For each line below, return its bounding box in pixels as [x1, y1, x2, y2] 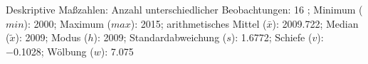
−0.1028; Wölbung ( [6, 43, 94, 58]
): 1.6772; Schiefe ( [231, 30, 312, 45]
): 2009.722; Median [272, 16, 359, 31]
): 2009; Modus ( [15, 30, 88, 45]
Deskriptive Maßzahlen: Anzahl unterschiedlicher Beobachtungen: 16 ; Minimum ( [6, 2, 363, 16]
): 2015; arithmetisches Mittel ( [130, 16, 267, 31]
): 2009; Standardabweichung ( [93, 30, 227, 45]
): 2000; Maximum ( [23, 16, 112, 31]
